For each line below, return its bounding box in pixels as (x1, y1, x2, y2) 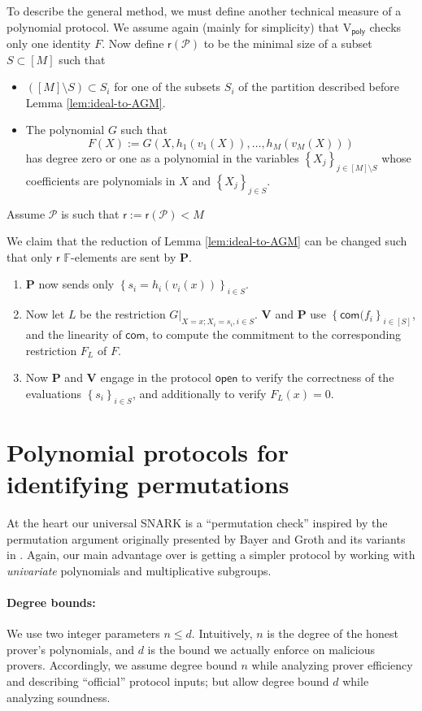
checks (369, 18, 402, 35)
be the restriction (80, 306, 166, 323)
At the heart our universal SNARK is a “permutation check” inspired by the (7, 514, 388, 531)
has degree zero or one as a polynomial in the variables (25, 150, 299, 167)
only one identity (7, 35, 91, 52)
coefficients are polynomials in (25, 171, 176, 189)
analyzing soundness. (7, 688, 111, 705)
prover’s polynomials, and (7, 640, 134, 657)
